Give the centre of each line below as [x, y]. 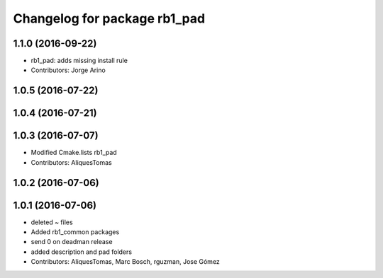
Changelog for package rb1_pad [109, 18]
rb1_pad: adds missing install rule [79, 61]
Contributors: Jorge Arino [68, 70]
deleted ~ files [52, 222]
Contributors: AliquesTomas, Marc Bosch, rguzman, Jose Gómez [125, 262]
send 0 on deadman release [72, 242]
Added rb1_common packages [75, 232]
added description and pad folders [82, 252]
